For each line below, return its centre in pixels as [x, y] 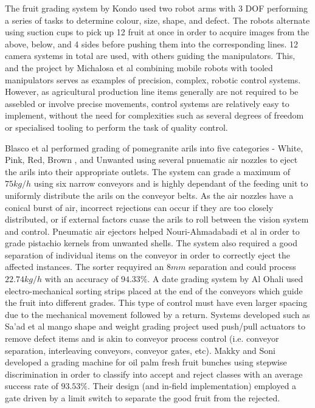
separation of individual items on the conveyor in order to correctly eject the [147, 254]
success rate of [32, 386]
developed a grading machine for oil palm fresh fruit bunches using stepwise [146, 362]
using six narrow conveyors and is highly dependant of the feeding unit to [171, 183]
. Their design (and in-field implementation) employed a [192, 386]
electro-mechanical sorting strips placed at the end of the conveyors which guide [154, 290]
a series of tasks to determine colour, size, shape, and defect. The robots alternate [157, 20]
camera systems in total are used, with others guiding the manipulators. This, [150, 56]
